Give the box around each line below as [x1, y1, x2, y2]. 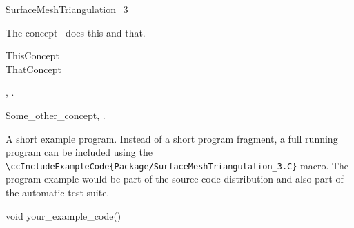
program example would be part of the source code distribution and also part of [6, 172, 344, 186]
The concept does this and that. [6, 25, 146, 39]
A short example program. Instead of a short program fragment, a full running [6, 131, 338, 145]
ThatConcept [6, 61, 61, 76]
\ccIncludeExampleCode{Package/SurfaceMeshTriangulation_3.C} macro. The [6, 158, 349, 172]
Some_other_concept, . [6, 107, 106, 122]
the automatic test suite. [6, 185, 110, 199]
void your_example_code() [6, 208, 121, 222]
